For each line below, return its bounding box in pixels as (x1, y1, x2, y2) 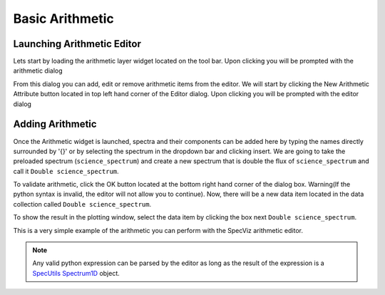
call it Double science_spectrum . (13, 167, 119, 175)
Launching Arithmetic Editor (13, 38, 142, 50)
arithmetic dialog (13, 66, 63, 75)
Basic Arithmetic (13, 11, 114, 26)
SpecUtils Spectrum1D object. (32, 269, 120, 277)
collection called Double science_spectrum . (13, 200, 152, 208)
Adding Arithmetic (13, 118, 97, 130)
